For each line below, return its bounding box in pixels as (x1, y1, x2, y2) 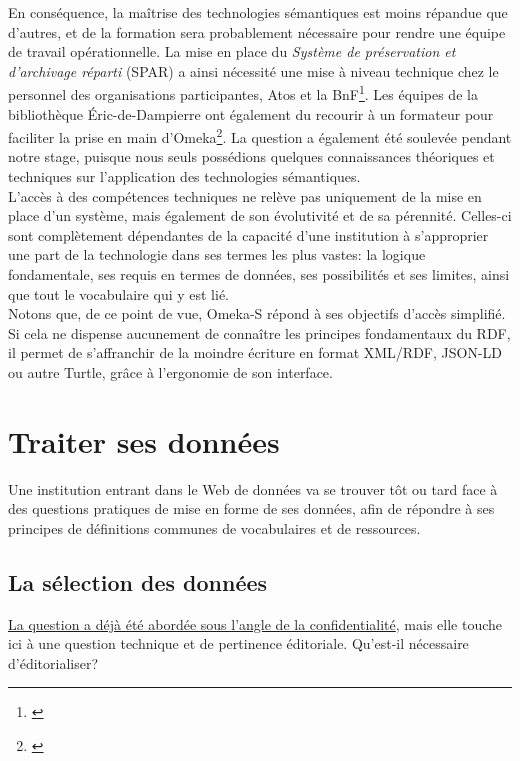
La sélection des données (8, 566, 268, 597)
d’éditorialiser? (8, 652, 99, 673)
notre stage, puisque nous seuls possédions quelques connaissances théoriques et (8, 146, 495, 167)
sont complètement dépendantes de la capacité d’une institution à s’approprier (8, 224, 489, 245)
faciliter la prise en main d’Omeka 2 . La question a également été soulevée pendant (8, 124, 512, 147)
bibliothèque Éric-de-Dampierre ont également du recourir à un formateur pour (8, 103, 494, 124)
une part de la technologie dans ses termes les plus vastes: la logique (8, 244, 426, 265)
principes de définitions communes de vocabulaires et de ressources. (8, 517, 421, 538)
